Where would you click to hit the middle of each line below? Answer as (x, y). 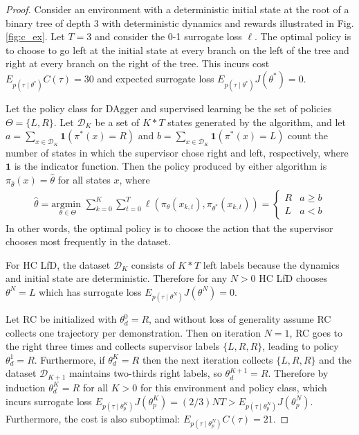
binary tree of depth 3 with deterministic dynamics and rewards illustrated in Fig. (180, 23)
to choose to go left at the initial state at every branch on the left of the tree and (177, 50)
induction (26, 387)
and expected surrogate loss (156, 78)
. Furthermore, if (70, 359)
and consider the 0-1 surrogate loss (168, 36)
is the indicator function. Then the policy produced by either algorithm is (171, 166)
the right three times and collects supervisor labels (113, 346)
